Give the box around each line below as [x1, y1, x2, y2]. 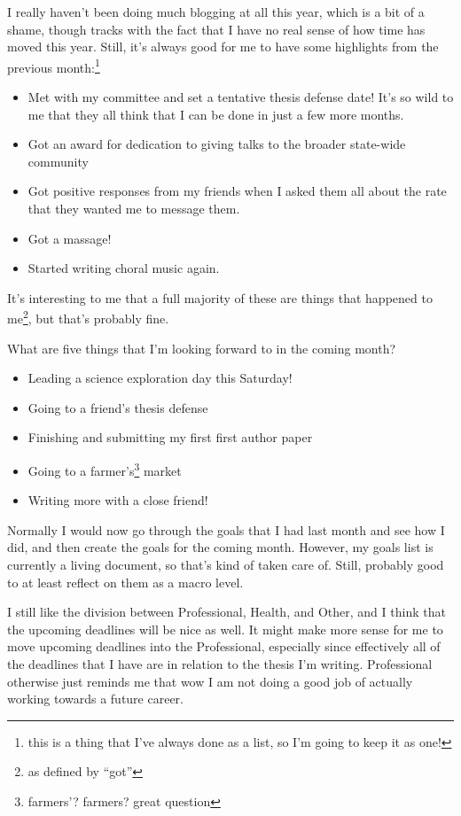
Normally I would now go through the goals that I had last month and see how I [7, 520, 445, 539]
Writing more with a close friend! [27, 491, 208, 509]
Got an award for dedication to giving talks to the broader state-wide [27, 135, 406, 153]
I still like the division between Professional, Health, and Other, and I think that [7, 602, 446, 621]
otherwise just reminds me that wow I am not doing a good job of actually [7, 672, 413, 690]
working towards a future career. [7, 689, 184, 708]
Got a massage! [27, 229, 112, 247]
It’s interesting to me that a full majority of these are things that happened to [7, 288, 433, 307]
